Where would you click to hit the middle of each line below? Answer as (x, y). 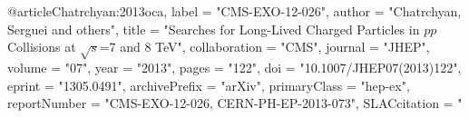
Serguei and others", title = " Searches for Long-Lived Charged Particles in (214, 29)
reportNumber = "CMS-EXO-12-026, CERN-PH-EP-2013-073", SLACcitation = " (235, 103)
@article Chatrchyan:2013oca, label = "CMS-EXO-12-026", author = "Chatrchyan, (234, 11)
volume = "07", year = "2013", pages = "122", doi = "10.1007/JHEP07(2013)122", (234, 67)
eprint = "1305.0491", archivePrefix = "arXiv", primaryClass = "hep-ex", (209, 85)
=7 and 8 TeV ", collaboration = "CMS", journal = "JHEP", (264, 47)
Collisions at (42, 47)
